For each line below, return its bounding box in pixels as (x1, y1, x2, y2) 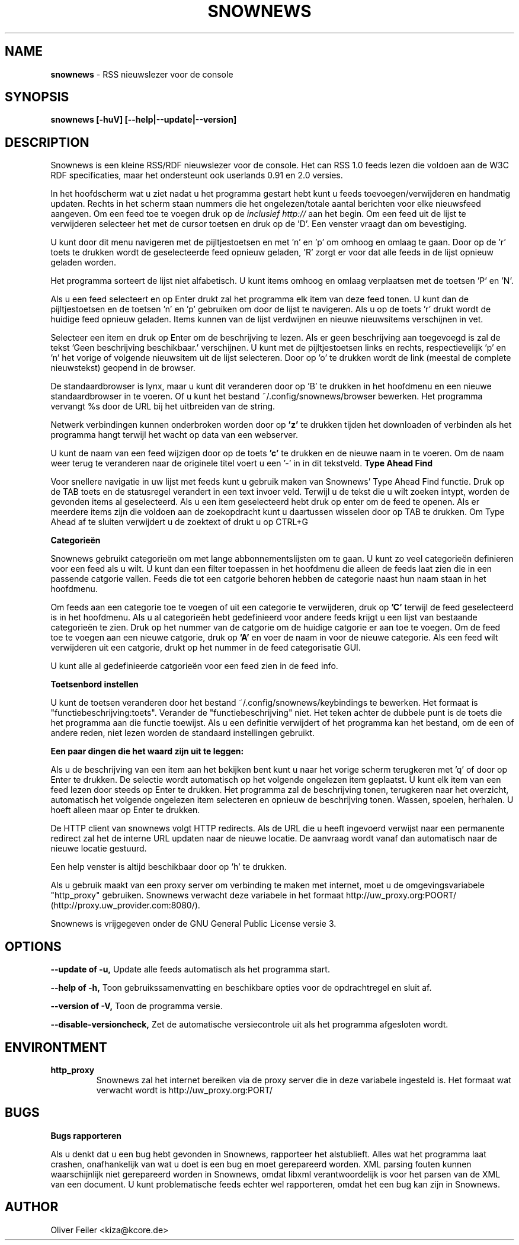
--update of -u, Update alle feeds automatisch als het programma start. (50, 964, 330, 975)
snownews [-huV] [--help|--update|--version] (50, 114, 237, 125)
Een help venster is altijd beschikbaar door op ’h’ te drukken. (50, 862, 287, 872)
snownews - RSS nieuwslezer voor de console (50, 69, 233, 79)
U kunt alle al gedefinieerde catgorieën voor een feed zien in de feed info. (50, 661, 338, 671)
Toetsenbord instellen (50, 679, 139, 690)
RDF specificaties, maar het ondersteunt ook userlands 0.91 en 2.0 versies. (50, 170, 343, 181)
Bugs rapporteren (50, 1130, 121, 1141)
